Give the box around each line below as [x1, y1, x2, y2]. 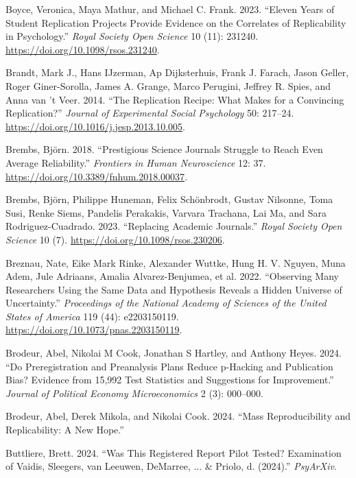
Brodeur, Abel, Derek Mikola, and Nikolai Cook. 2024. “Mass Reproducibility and [5, 409, 351, 423]
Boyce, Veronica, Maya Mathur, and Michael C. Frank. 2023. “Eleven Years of [5, 2, 335, 16]
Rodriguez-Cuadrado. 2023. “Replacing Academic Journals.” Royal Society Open [5, 219, 342, 233]
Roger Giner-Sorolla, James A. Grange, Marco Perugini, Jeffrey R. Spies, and [5, 78, 331, 93]
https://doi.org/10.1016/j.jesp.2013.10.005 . [5, 119, 185, 133]
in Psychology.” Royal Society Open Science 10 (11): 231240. [5, 29, 259, 43]
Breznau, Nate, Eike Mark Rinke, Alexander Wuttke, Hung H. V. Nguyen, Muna [5, 255, 346, 270]
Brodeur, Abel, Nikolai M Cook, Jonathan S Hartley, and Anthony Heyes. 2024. [5, 346, 342, 360]
